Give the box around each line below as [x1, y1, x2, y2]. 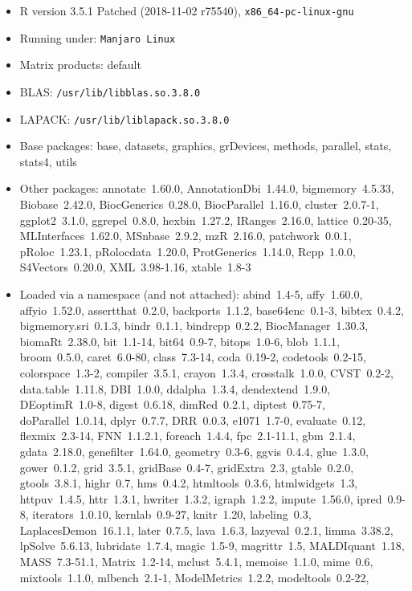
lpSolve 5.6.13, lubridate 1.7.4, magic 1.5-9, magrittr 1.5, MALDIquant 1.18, [19, 537, 405, 554]
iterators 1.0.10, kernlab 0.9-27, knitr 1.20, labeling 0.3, [32, 506, 312, 523]
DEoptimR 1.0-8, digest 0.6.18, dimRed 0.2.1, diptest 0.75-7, [19, 396, 325, 413]
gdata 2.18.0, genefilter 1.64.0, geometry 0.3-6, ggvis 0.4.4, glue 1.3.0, [19, 442, 369, 459]
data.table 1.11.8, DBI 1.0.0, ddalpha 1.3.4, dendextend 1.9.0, [19, 380, 331, 397]
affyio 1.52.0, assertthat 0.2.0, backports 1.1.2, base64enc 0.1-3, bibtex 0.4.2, [19, 301, 404, 318]
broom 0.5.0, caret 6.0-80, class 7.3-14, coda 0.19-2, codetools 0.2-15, [19, 348, 366, 365]
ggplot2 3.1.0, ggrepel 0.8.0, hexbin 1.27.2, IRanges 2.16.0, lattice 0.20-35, [19, 211, 392, 228]
